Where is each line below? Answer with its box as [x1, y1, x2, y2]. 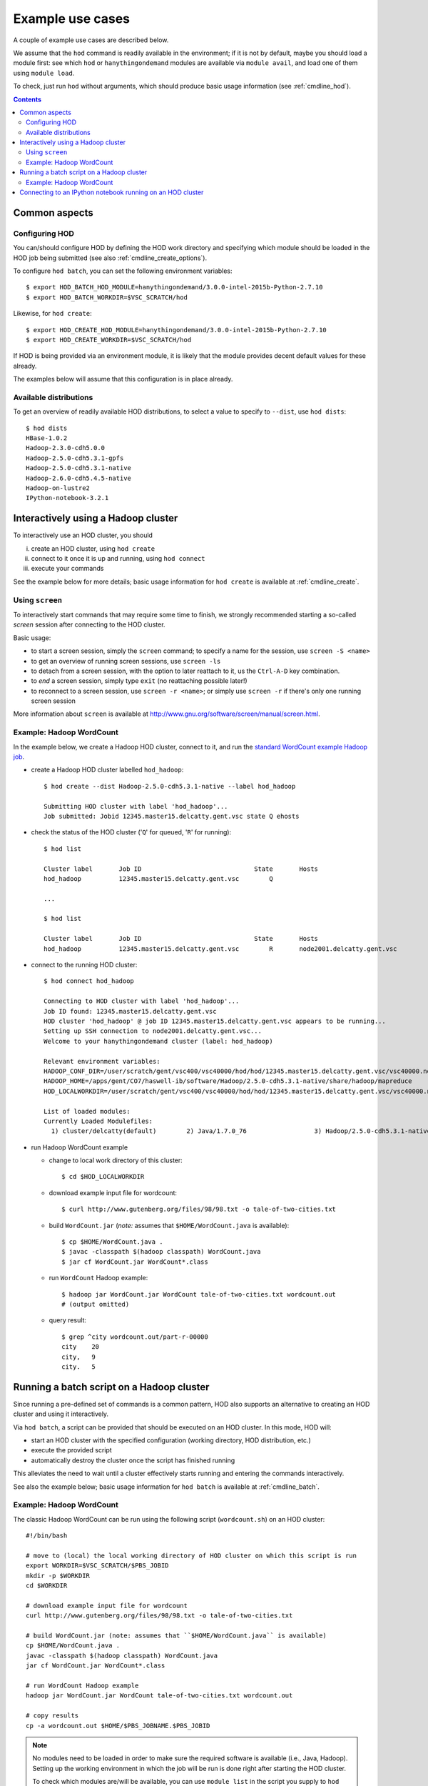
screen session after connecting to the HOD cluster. [13, 620, 165, 629]
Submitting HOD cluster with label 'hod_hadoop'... [44, 802, 228, 810]
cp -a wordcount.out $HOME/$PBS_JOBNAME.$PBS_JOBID [26, 1722, 210, 1730]
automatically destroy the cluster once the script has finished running [31, 1456, 235, 1465]
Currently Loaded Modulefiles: [44, 1117, 153, 1125]
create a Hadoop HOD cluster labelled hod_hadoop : [31, 765, 184, 774]
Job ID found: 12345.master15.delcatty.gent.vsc [44, 1007, 217, 1015]
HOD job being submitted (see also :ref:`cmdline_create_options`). [13, 254, 207, 262]
